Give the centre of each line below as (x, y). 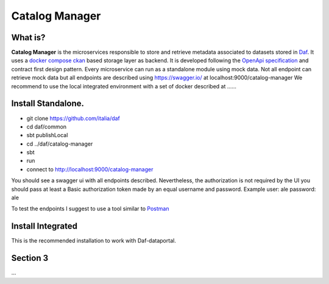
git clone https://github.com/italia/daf (73, 118)
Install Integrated (44, 226)
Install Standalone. (48, 104)
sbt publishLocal (47, 135)
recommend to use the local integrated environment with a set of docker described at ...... (124, 86)
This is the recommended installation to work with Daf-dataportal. (94, 241)
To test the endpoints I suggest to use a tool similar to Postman (90, 209)
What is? (28, 37)
